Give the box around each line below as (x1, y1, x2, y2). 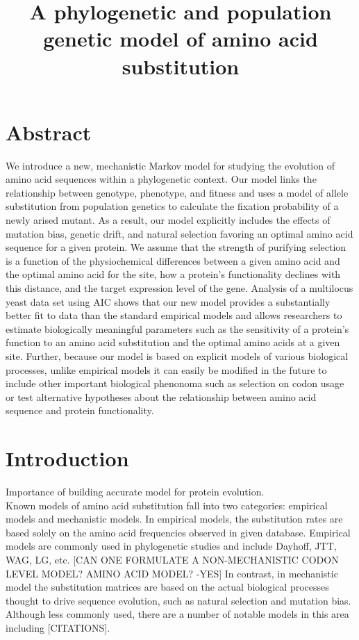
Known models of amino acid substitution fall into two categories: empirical (6, 498, 328, 512)
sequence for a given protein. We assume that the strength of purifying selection (6, 240, 347, 254)
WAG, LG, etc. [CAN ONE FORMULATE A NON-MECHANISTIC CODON (6, 552, 339, 567)
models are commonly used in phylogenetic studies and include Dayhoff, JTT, (6, 539, 337, 553)
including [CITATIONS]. (6, 621, 110, 635)
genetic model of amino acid (43, 24, 318, 53)
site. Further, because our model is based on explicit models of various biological (6, 349, 349, 363)
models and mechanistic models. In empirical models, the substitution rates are (6, 511, 343, 526)
